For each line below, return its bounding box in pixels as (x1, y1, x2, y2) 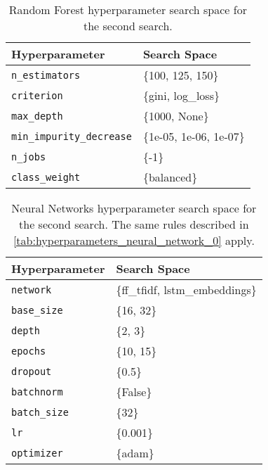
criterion (11, 89, 63, 101)
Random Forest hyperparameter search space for (8, 1, 247, 18)
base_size (11, 304, 63, 316)
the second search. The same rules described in (19, 216, 249, 232)
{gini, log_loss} (142, 87, 220, 103)
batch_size (11, 406, 69, 418)
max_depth (11, 110, 63, 122)
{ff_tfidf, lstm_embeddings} (116, 281, 257, 298)
